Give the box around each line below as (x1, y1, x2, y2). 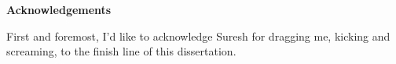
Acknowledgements (6, 2, 112, 17)
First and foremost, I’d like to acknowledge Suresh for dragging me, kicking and (6, 27, 390, 44)
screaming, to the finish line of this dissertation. (6, 43, 236, 59)
